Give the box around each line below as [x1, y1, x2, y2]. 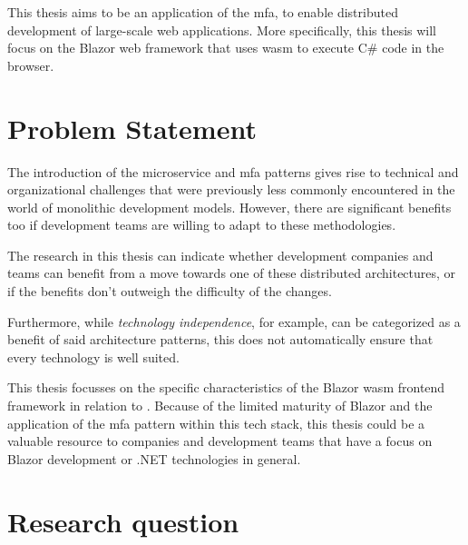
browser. [7, 55, 54, 74]
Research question [7, 502, 239, 540]
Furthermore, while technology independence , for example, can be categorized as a [7, 312, 461, 331]
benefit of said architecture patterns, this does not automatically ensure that [7, 330, 434, 349]
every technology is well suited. [7, 347, 180, 366]
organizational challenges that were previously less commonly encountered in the [7, 180, 455, 199]
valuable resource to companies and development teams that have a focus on [7, 431, 433, 451]
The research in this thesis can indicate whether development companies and [7, 245, 434, 264]
